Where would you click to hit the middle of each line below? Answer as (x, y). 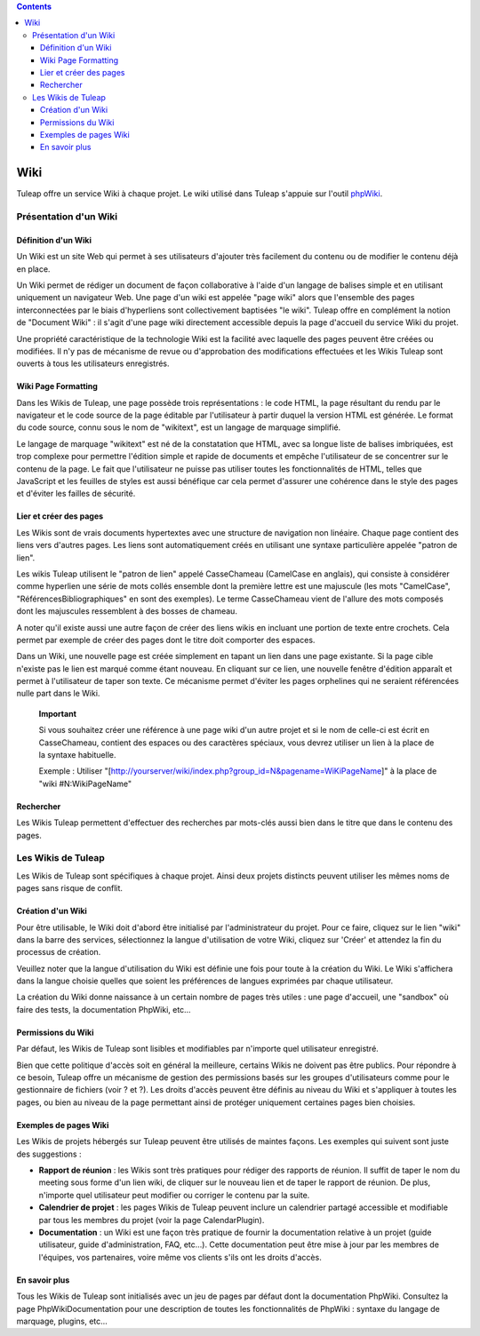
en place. (33, 269)
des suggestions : (49, 1154)
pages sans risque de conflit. (70, 888)
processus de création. (59, 952)
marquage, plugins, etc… (62, 1321)
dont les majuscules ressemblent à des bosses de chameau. (127, 611)
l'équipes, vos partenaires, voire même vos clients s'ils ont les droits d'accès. (180, 1257)
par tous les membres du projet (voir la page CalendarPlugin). (152, 1220)
